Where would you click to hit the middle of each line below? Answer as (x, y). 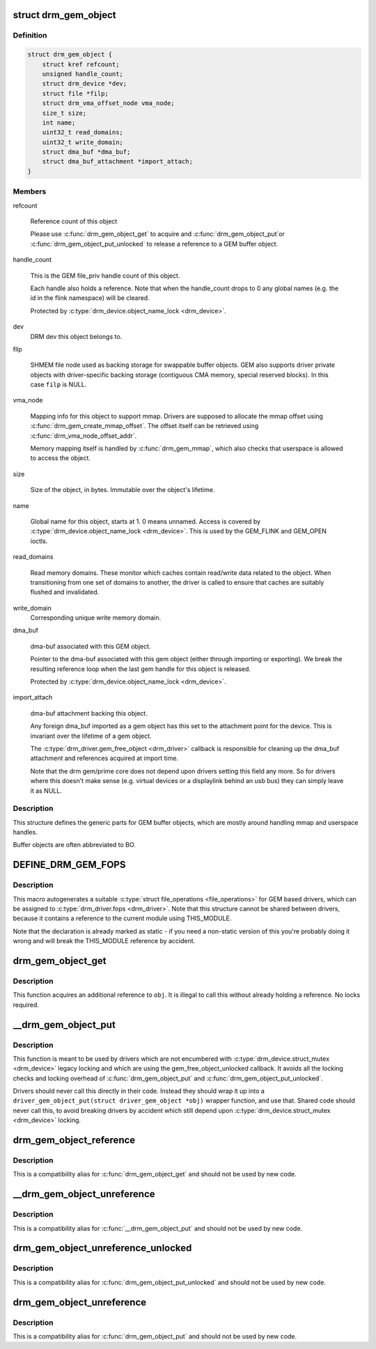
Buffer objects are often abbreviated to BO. (74, 845)
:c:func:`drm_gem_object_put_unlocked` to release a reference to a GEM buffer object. (154, 244)
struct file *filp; (76, 93)
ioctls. (39, 541)
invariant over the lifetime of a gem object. (91, 736)
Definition (30, 35)
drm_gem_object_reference (74, 1141)
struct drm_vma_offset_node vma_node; (108, 103)
